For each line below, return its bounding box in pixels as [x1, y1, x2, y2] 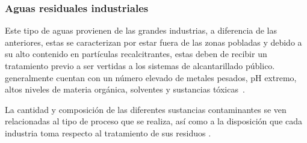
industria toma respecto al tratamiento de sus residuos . [5, 126, 211, 139]
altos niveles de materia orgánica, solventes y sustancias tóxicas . [5, 83, 245, 96]
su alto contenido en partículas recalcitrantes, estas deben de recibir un [5, 47, 267, 60]
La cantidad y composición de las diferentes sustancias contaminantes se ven [5, 103, 287, 115]
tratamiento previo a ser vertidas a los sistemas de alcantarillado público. [5, 59, 275, 71]
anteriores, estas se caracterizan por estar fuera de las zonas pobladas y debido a [5, 35, 302, 48]
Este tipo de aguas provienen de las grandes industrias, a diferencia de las [5, 24, 278, 37]
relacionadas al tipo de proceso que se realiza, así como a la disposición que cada [5, 115, 303, 127]
